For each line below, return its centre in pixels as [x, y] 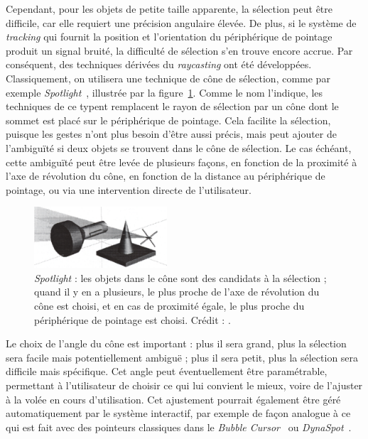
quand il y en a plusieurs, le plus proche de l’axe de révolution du [177, 292]
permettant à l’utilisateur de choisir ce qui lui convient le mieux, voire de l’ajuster [184, 385]
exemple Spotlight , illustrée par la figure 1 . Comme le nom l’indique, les [164, 92]
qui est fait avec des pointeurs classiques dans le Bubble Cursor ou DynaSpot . [179, 427]
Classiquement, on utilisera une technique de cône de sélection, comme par [168, 78]
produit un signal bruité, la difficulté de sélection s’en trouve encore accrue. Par [179, 50]
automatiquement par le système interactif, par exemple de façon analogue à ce [178, 413]
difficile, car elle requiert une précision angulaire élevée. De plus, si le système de [181, 22]
